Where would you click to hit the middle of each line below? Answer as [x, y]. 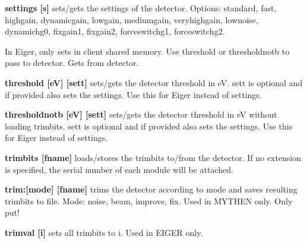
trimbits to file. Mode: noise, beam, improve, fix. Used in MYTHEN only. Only [149, 201]
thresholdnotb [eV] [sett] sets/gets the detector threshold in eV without [141, 114]
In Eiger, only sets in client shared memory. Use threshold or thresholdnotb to [147, 51]
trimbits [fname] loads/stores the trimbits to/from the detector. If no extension [153, 157]
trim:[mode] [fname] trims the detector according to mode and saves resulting [151, 189]
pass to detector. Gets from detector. [72, 63]
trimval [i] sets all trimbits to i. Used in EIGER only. [104, 232]
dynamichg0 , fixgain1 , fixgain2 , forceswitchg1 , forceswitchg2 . [115, 31]
